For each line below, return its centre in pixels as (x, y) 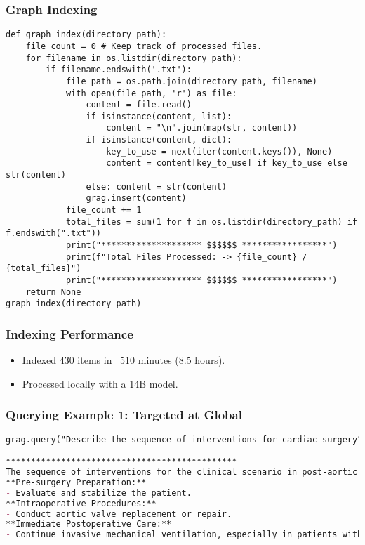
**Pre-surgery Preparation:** (76, 482)
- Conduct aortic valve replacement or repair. (119, 514)
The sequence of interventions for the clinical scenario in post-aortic (182, 472)
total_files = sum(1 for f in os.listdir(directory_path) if (212, 222)
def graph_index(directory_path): (86, 35)
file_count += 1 (104, 210)
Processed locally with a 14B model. (100, 383)
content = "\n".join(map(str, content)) (202, 128)
